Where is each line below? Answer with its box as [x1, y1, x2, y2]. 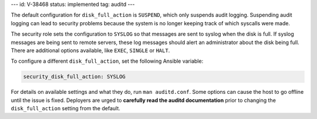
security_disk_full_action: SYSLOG [23, 73, 126, 80]
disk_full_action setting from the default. [11, 105, 120, 112]
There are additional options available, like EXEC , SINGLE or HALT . [11, 47, 170, 54]
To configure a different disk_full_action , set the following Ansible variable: [11, 57, 204, 64]
